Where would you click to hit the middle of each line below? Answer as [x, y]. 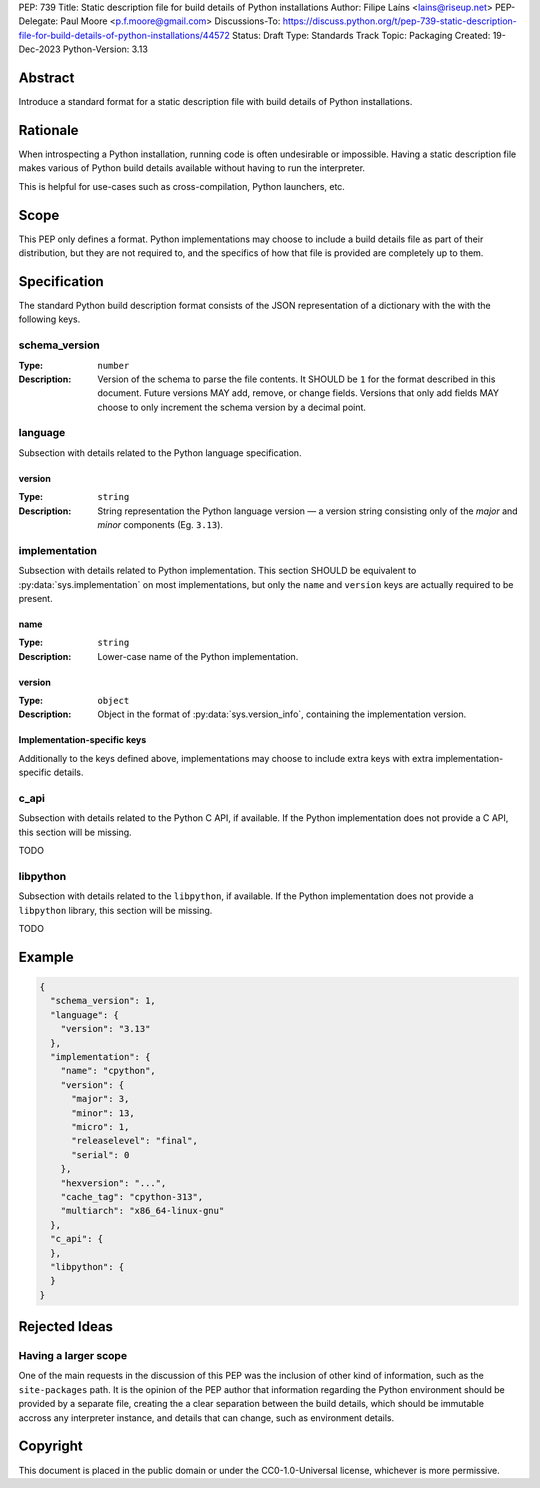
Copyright [51, 1446]
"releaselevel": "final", [135, 1141]
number [113, 365]
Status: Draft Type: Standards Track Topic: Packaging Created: [361, 35]
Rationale [48, 130]
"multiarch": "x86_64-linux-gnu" [142, 1211]
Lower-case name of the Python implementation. [198, 656]
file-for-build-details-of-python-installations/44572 [124, 35]
